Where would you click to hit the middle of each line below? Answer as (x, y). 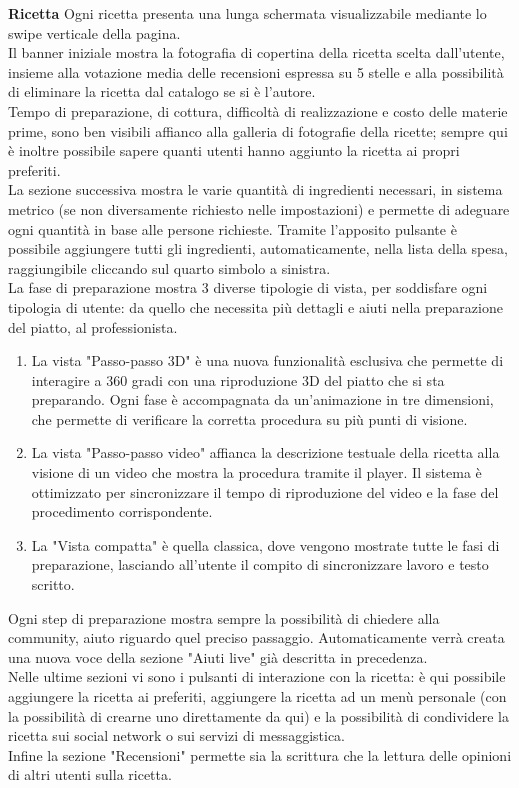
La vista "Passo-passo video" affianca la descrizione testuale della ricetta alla (265, 452)
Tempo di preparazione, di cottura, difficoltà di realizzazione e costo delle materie (258, 110)
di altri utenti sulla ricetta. (90, 774)
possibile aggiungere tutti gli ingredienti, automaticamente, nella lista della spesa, (258, 248)
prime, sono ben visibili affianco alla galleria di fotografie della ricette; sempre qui (258, 130)
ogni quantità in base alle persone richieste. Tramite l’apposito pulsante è (232, 228)
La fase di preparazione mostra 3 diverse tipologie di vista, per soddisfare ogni (248, 287)
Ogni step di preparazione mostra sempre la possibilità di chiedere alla (224, 617)
